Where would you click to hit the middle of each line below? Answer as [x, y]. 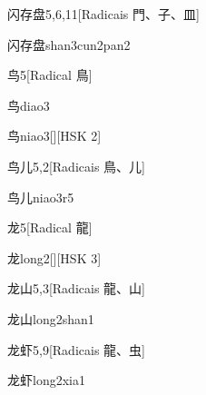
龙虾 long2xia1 [46, 380]
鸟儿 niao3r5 [41, 197]
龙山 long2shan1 [51, 318]
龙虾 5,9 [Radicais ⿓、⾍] [76, 349]
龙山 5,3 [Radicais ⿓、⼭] [76, 288]
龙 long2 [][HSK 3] [54, 257]
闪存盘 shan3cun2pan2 [69, 44]
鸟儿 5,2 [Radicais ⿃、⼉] [76, 166]
